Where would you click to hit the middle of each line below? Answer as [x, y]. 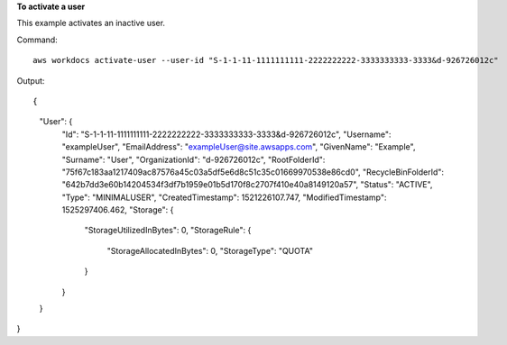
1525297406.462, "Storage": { [118, 210]
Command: [37, 40]
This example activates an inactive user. [91, 23]
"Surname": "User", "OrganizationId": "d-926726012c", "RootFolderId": [194, 159]
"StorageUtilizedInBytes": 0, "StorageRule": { [168, 231]
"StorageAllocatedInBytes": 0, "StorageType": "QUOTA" [210, 250]
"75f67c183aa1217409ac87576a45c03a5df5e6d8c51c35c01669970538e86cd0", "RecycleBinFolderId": [253, 172]
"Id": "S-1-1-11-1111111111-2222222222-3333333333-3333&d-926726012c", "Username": [226, 134]
